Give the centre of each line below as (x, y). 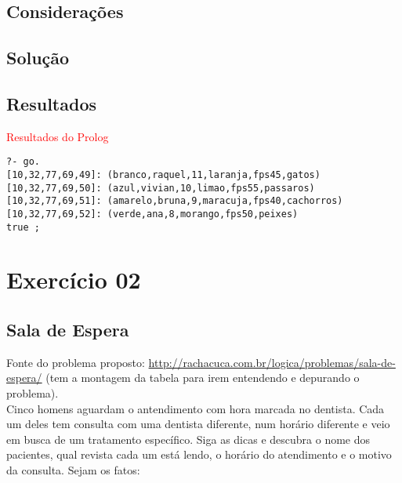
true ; (23, 227)
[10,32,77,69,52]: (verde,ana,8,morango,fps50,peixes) (152, 214)
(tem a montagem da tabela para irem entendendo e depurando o (203, 378)
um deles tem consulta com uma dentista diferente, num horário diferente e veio (198, 424)
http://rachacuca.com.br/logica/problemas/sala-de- (272, 362)
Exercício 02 (74, 280)
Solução (38, 58)
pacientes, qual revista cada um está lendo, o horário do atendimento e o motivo (199, 454)
